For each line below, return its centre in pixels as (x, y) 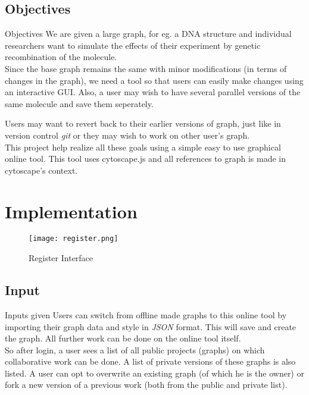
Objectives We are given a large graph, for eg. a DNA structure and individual (148, 34)
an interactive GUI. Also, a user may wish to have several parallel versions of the (153, 92)
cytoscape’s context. (41, 170)
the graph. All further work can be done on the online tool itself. (123, 338)
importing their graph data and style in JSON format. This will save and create (151, 326)
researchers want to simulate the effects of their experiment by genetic (133, 45)
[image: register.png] (74, 239)
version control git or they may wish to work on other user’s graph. (127, 135)
